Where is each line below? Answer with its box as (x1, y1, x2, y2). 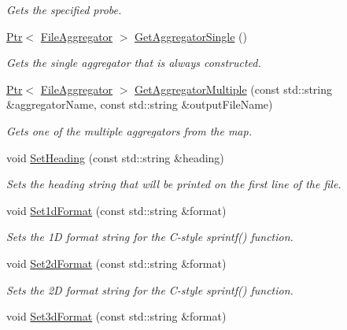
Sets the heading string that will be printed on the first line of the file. (6, 176, 341, 192)
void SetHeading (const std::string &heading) (6, 149, 224, 165)
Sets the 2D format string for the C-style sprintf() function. (6, 281, 293, 298)
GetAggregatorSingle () (135, 28, 247, 44)
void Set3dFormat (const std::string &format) (6, 308, 227, 324)
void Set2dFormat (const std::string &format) (6, 254, 227, 271)
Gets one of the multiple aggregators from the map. (6, 122, 252, 139)
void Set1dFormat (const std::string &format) (6, 202, 227, 218)
